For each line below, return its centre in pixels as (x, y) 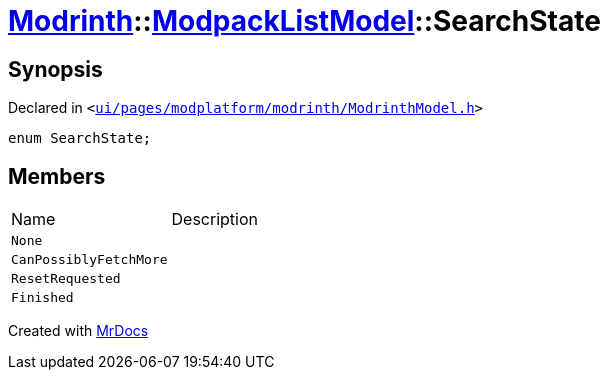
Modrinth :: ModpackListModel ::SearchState (304, 21)
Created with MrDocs (78, 331)
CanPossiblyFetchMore (89, 260)
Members (57, 176)
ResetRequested (66, 279)
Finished (42, 298)
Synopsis (55, 69)
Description (215, 219)
